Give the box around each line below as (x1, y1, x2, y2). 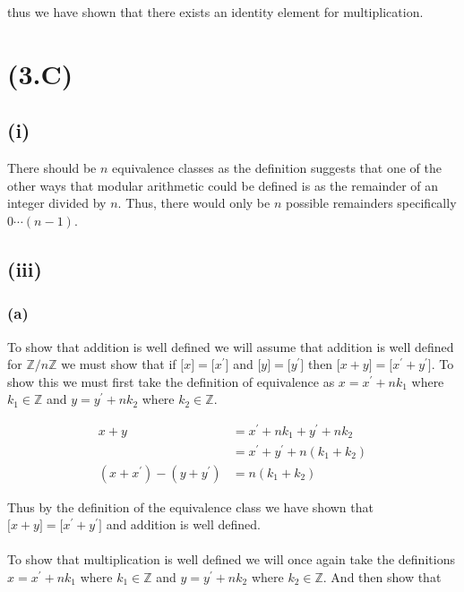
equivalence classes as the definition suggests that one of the (112, 159, 443, 177)
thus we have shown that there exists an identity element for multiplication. (7, 3, 424, 21)
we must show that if (61, 355, 176, 373)
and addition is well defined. (106, 515, 262, 534)
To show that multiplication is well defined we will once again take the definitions (7, 550, 455, 569)
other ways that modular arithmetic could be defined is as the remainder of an (7, 176, 439, 194)
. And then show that (322, 568, 442, 586)
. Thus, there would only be (117, 193, 271, 212)
